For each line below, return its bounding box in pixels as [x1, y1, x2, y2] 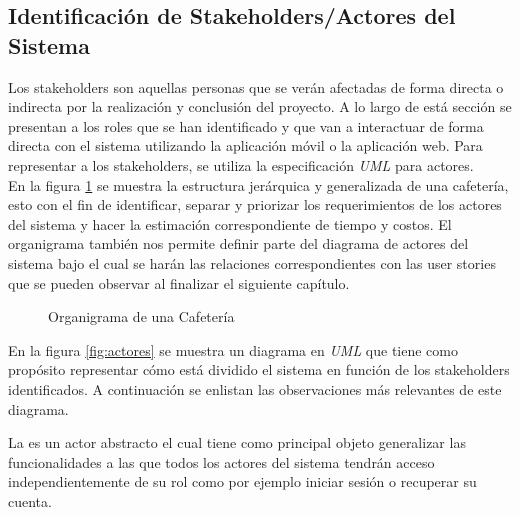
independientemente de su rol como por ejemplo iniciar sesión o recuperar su [8, 471, 477, 492]
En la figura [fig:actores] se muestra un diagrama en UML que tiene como [8, 339, 458, 360]
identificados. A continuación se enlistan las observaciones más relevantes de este [8, 378, 502, 399]
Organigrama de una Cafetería [48, 306, 235, 327]
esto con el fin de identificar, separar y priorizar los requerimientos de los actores [8, 194, 502, 215]
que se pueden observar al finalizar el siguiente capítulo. [8, 272, 350, 293]
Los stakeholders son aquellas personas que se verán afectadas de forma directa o [8, 76, 504, 97]
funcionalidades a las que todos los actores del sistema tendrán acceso [8, 451, 435, 472]
